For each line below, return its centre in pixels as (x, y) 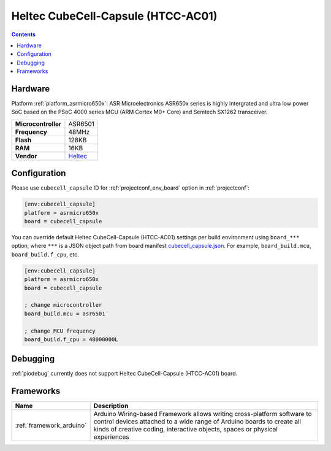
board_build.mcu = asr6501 (65, 314)
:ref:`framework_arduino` (51, 425)
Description (111, 406)
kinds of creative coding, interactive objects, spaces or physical (186, 430)
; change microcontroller (63, 305)
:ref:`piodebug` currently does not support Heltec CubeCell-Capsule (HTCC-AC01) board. (124, 374)
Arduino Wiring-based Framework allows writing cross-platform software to (203, 414)
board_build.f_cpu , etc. (45, 254)
